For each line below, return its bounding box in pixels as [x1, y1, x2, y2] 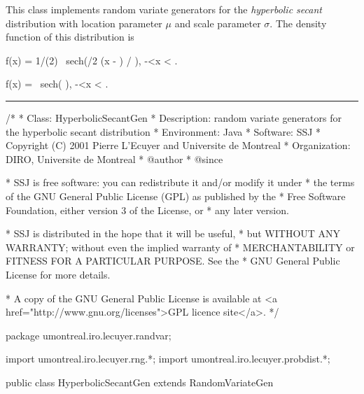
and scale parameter [174, 15, 261, 30]
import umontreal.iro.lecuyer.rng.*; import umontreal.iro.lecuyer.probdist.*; [6, 351, 330, 366]
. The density [269, 15, 327, 30]
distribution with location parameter [6, 15, 162, 30]
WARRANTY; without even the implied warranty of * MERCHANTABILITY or [6, 239, 355, 254]
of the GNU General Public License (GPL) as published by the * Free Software [6, 188, 346, 203]
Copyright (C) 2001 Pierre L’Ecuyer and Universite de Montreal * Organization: [6, 138, 351, 153]
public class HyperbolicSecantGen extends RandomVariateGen [6, 374, 274, 389]
